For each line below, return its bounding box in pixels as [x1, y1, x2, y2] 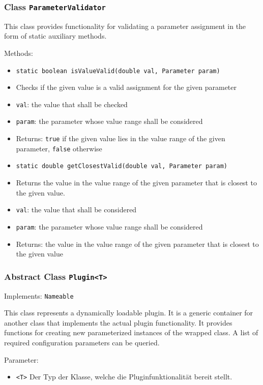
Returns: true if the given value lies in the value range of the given [16, 133, 225, 144]
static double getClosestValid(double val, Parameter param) [16, 163, 228, 170]
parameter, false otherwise [16, 143, 102, 153]
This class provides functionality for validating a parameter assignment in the [4, 20, 246, 31]
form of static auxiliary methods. [4, 30, 107, 41]
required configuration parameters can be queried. [4, 337, 160, 347]
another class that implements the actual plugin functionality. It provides [4, 317, 232, 328]
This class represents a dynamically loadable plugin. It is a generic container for [4, 307, 253, 318]
